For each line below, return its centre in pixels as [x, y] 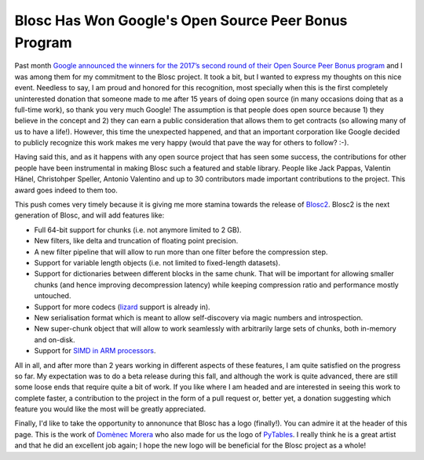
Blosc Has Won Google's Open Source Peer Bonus [181, 20]
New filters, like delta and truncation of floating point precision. [136, 241]
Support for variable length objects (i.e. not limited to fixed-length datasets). [157, 262]
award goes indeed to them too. [66, 190]
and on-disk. [55, 340]
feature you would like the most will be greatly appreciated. [110, 409]
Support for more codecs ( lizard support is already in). [122, 307]
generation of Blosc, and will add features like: [90, 215]
